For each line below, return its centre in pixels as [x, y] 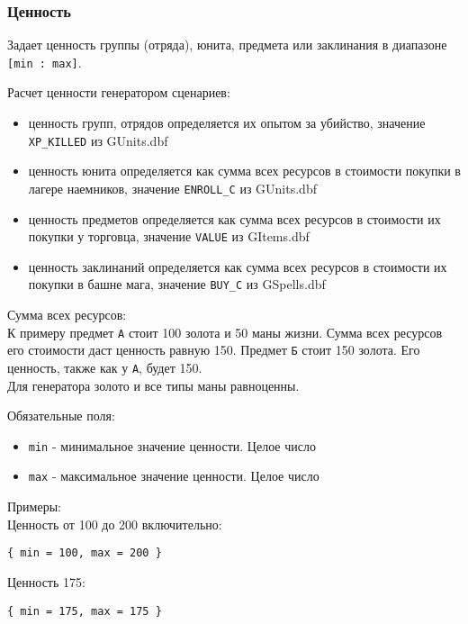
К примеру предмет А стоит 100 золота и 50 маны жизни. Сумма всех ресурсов [225, 332]
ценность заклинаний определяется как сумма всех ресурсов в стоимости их [238, 266]
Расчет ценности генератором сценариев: [119, 92]
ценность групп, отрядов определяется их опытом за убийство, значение [227, 123]
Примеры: [34, 506]
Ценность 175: [46, 581]
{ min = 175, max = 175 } [85, 611]
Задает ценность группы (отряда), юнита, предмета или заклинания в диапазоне [227, 45]
